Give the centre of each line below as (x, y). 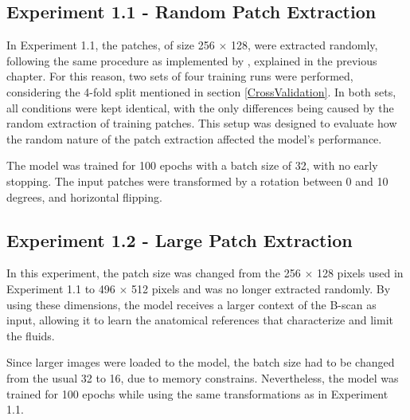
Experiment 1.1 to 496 (61, 288)
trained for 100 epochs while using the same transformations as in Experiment (197, 393)
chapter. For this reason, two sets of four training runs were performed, (180, 76)
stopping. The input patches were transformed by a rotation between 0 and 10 (197, 181)
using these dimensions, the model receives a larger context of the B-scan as (191, 304)
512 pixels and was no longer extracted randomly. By (261, 288)
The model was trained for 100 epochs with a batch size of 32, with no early (192, 165)
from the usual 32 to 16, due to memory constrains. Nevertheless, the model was (203, 377)
